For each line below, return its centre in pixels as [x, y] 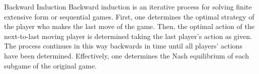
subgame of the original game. [51, 65]
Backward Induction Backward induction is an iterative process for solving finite [128, 6]
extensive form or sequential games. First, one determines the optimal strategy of [129, 16]
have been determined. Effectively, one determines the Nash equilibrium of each [126, 55]
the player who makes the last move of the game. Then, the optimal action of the [129, 26]
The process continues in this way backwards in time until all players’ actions [123, 46]
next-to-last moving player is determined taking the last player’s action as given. [128, 36]
